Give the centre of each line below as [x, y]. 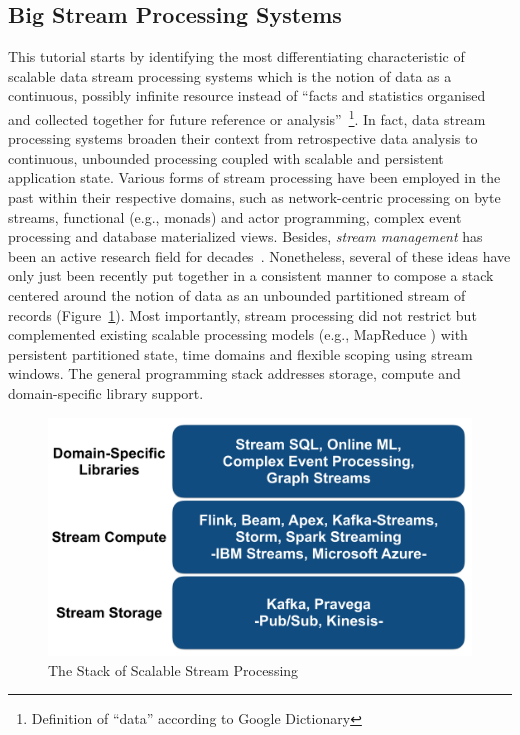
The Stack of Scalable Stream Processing [173, 669]
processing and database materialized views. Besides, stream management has [245, 236]
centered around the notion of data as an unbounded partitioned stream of [237, 294]
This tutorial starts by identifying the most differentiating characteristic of [236, 56]
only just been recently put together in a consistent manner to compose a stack [251, 275]
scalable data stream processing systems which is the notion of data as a [230, 75]
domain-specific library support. [106, 392]
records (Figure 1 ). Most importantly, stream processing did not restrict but [242, 314]
